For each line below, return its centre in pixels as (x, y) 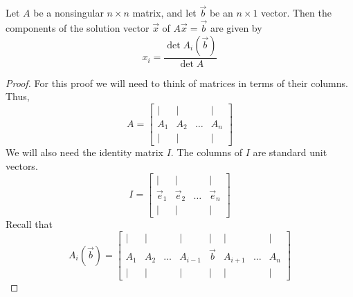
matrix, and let (164, 13)
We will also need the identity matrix (85, 152)
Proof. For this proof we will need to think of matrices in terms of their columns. (177, 83)
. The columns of (206, 152)
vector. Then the (296, 13)
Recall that (29, 224)
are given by (236, 28)
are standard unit (290, 152)
